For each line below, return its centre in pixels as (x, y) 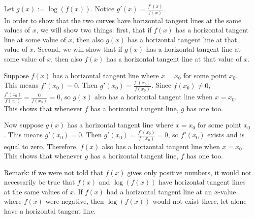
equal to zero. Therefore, (41, 146)
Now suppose (24, 125)
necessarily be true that (40, 182)
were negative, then (75, 201)
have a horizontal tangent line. (50, 211)
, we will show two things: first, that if (94, 30)
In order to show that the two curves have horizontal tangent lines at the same (123, 20)
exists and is (226, 135)
